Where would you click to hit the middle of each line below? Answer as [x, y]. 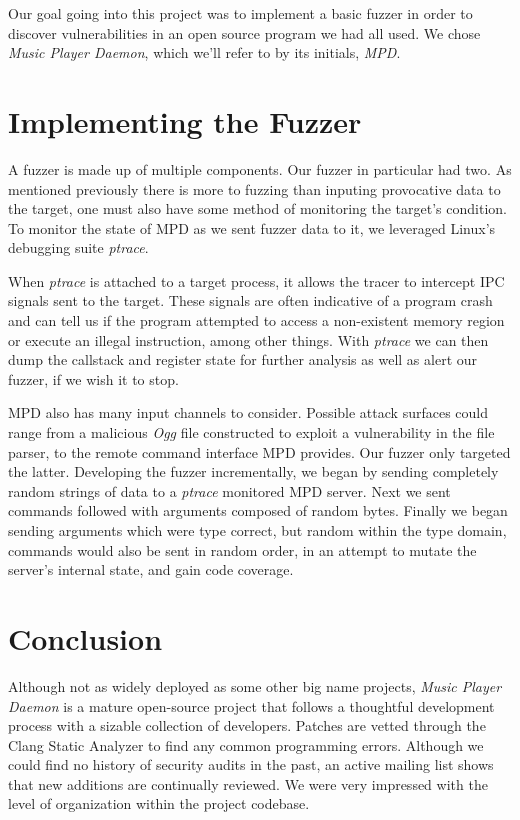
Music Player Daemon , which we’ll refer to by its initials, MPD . [204, 52]
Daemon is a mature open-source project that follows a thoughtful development [251, 705]
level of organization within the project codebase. [159, 803]
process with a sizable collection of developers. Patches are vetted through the [247, 725]
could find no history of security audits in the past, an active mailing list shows [251, 764]
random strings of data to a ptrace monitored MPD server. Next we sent [229, 490]
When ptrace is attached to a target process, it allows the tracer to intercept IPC [256, 280]
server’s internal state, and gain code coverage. [151, 569]
